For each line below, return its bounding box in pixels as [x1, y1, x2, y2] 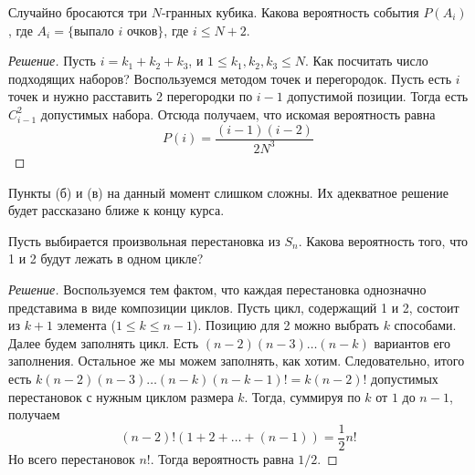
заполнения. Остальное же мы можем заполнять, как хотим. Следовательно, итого [8, 351, 465, 370]
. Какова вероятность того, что [298, 231, 469, 250]
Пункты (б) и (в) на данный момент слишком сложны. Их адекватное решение [8, 182, 449, 201]
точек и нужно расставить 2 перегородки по [8, 87, 253, 106]
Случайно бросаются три [8, 3, 147, 21]
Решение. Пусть [8, 51, 96, 70]
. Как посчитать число [305, 51, 428, 70]
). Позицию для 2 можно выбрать [193, 315, 379, 335]
